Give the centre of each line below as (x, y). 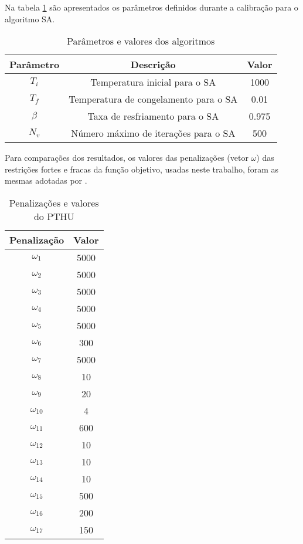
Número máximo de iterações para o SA (153, 133)
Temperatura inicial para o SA (153, 82)
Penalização (37, 239)
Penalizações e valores (54, 202)
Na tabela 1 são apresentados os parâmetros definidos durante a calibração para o (151, 7)
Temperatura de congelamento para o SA (153, 99)
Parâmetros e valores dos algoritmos (141, 41)
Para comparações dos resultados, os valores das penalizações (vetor (127, 158)
